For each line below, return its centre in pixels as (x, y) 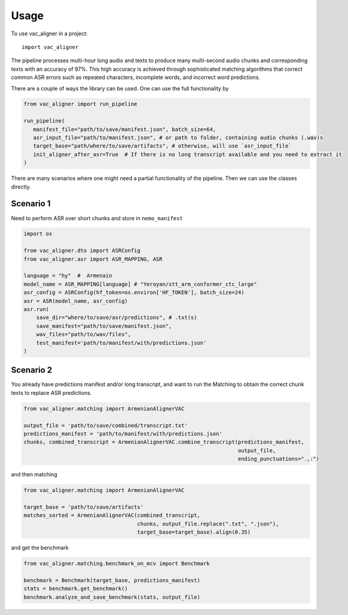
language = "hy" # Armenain (68, 276)
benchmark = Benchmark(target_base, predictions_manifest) (112, 580)
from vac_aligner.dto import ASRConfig (82, 251)
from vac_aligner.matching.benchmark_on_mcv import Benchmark (117, 564)
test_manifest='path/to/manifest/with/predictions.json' (121, 343)
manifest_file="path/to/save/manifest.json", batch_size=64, (125, 129)
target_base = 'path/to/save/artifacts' (83, 507)
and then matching (34, 474)
